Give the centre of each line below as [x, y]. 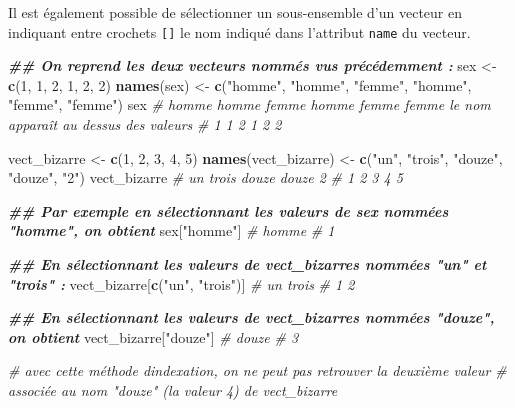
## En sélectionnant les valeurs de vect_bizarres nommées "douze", [251, 317]
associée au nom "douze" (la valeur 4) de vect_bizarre [173, 389]
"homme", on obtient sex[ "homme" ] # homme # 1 [171, 230]
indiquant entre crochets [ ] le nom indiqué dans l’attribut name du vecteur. [239, 31]
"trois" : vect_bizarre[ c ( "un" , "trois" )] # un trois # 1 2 [181, 283]
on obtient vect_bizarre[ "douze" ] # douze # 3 [153, 336]
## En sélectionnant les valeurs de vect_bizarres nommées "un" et [247, 264]
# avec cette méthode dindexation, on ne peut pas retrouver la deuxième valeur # [257, 370]
